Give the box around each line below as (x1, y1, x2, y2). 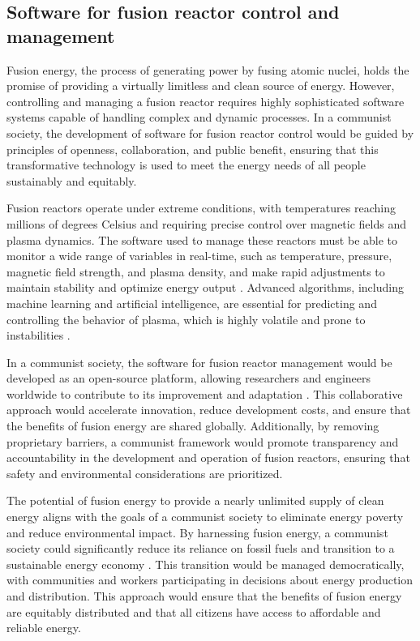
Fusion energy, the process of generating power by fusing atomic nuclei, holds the (6, 61, 409, 78)
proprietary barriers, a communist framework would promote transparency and (6, 433, 399, 450)
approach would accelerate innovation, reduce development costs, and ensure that (6, 401, 411, 418)
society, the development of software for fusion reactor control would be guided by (6, 124, 414, 141)
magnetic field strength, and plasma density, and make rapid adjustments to (6, 263, 385, 280)
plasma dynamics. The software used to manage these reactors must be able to (6, 231, 398, 248)
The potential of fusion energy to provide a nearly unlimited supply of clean (6, 492, 384, 509)
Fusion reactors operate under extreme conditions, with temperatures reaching (6, 199, 396, 216)
